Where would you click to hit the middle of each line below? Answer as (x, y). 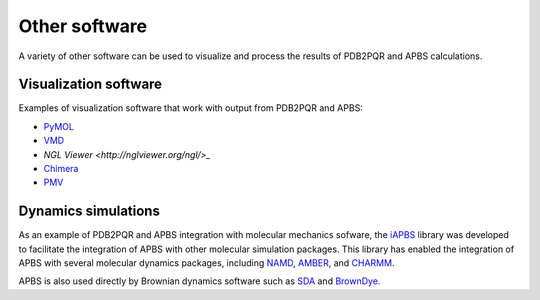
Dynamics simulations (89, 211)
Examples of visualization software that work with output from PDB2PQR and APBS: (191, 108)
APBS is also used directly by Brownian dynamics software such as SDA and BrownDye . (199, 281)
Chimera (61, 169)
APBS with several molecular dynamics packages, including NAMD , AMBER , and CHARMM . (206, 263)
